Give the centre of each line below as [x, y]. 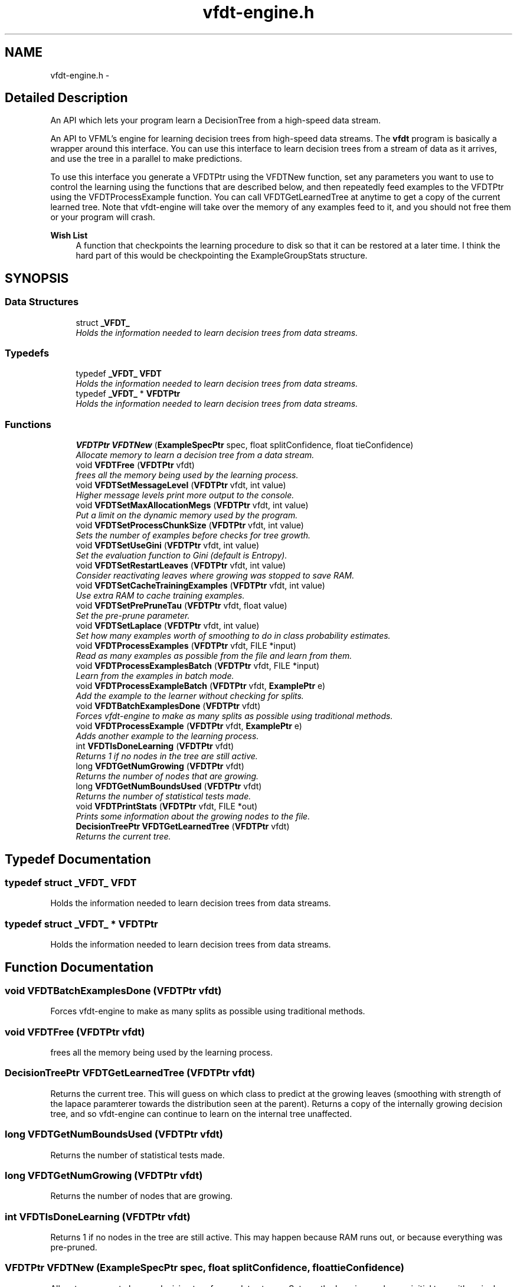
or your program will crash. [103, 217]
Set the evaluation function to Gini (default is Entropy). [181, 556]
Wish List [69, 236]
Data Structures [42, 302]
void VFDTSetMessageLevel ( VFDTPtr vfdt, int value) [181, 485]
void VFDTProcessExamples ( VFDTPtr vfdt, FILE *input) [186, 646]
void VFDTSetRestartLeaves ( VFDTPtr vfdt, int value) [181, 566]
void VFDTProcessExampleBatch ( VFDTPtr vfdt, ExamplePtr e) [201, 686]
